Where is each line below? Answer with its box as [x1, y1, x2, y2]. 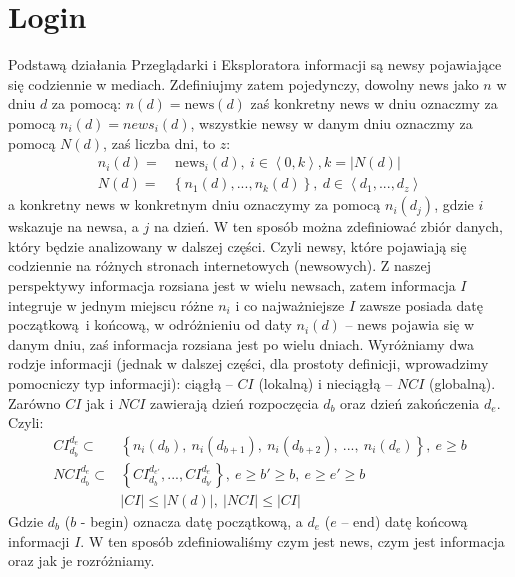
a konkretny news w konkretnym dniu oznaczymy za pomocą [8, 194, 381, 215]
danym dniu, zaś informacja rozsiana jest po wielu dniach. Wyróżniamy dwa [8, 333, 474, 354]
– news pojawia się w [345, 314, 475, 335]
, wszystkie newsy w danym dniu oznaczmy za [190, 112, 473, 133]
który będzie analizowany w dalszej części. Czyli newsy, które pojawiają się [8, 235, 467, 256]
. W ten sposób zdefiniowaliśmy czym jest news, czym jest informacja [80, 530, 505, 551]
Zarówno [8, 392, 61, 413]
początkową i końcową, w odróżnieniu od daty [8, 314, 292, 335]
